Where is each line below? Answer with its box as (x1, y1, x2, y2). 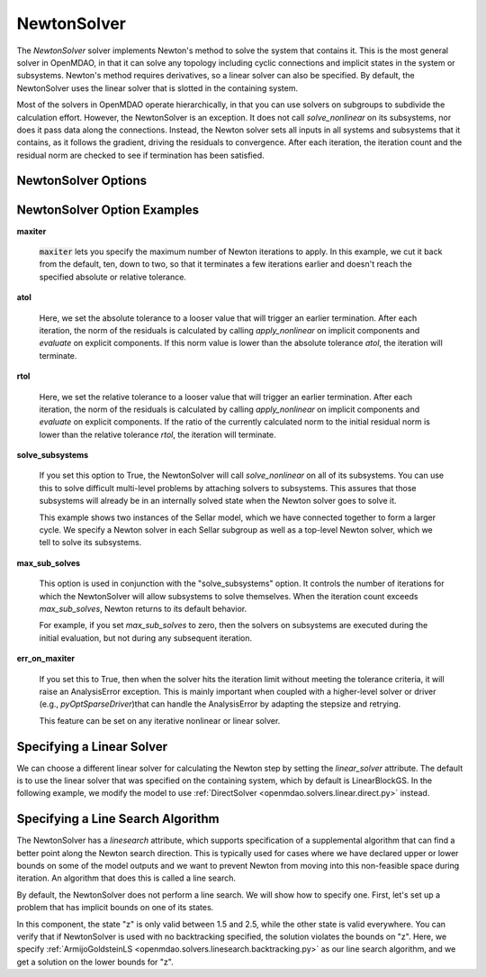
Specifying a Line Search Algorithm (16, 811, 220, 826)
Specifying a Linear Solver (16, 739, 168, 754)
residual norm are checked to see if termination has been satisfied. (16, 150, 265, 160)
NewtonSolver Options (16, 173, 148, 188)
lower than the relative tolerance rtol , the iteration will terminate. (39, 429, 276, 440)
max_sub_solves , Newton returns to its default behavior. (39, 603, 247, 614)
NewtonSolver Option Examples (16, 202, 200, 217)
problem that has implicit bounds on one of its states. (16, 902, 214, 913)
